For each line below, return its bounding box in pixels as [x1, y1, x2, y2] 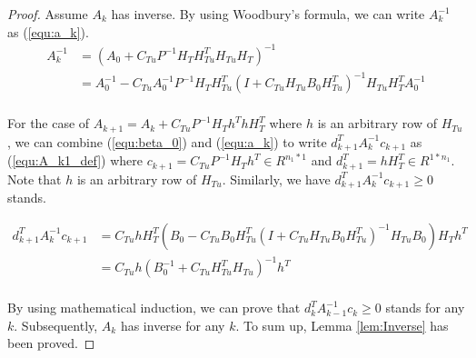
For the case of [7, 114, 90, 133]
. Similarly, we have [222, 169, 331, 188]
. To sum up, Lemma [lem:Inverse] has [235, 315, 449, 334]
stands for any [385, 298, 465, 317]
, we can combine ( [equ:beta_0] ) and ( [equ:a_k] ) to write [7, 132, 327, 151]
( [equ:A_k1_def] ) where [7, 151, 144, 170]
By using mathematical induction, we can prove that [7, 298, 301, 317]
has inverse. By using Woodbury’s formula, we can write [111, 5, 425, 23]
